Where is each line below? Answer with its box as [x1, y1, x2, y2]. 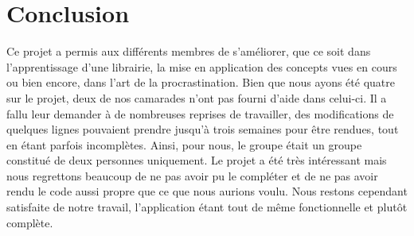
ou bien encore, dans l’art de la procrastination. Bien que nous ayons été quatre [6, 74, 395, 91]
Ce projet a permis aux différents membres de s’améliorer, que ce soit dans [6, 43, 371, 60]
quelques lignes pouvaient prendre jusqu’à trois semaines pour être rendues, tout [6, 121, 399, 137]
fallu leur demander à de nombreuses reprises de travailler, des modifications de [6, 105, 394, 122]
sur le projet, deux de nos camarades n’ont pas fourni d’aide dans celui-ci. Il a [6, 89, 387, 106]
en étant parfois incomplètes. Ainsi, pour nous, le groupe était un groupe [6, 136, 362, 153]
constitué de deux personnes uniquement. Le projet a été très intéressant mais [6, 152, 387, 168]
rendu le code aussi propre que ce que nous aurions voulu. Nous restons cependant [6, 183, 408, 199]
